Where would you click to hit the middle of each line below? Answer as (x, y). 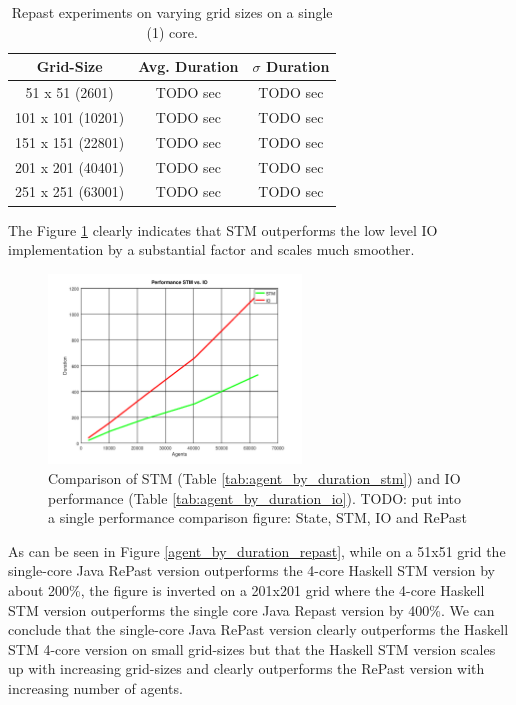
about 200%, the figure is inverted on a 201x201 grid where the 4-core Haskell (246, 590)
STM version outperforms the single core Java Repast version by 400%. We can (251, 609)
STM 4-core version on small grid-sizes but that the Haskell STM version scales (252, 648)
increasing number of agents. (95, 688)
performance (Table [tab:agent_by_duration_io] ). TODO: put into (255, 497)
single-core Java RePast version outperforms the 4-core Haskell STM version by (251, 570)
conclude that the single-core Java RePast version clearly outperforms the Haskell (258, 629)
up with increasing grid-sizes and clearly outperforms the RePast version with (246, 668)
